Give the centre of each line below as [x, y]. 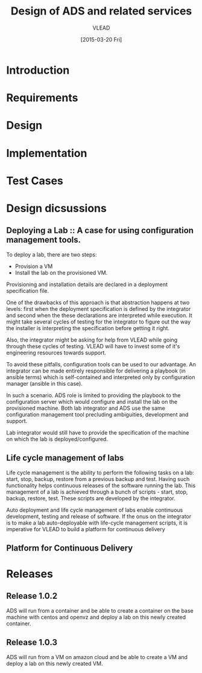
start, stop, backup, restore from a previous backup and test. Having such [98, 479]
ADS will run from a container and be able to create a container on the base [100, 610]
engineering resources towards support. [56, 352]
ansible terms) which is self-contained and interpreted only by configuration [101, 377]
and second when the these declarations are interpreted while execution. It [99, 315]
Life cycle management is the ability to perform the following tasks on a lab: [100, 473]
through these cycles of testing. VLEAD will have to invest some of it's [93, 346]
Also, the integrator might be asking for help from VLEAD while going [92, 340]
